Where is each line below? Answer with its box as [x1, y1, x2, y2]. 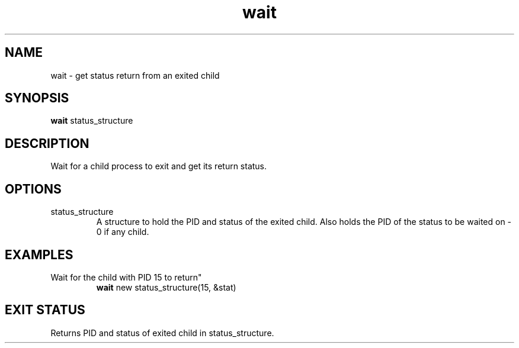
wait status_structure [50, 115, 133, 126]
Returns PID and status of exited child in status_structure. [50, 327, 274, 338]
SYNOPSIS [5, 91, 69, 106]
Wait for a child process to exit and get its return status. [50, 161, 267, 172]
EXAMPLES [5, 247, 73, 262]
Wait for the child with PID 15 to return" [50, 272, 202, 282]
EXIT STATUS [5, 302, 85, 318]
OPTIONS [5, 181, 62, 196]
